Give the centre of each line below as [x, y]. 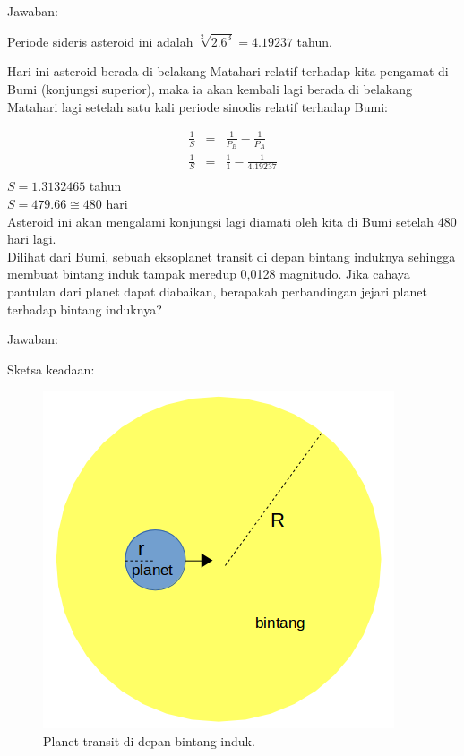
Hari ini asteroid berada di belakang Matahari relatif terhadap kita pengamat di [228, 71]
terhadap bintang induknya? [85, 309]
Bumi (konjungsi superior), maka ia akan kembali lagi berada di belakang [210, 89]
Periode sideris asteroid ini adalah [100, 41]
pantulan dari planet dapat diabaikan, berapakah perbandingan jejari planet [217, 291]
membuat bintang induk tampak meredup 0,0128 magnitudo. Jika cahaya [209, 274]
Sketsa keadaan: [51, 369]
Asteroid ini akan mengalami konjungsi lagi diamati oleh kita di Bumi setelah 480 [232, 221]
